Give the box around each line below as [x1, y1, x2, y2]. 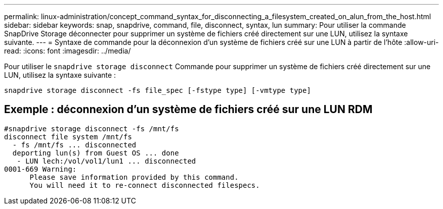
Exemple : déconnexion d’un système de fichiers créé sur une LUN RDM [4, 103, 373, 116]
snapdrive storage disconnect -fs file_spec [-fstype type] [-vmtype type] [4, 86, 311, 94]
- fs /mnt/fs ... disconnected [12, 140, 137, 149]
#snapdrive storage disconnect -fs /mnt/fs [4, 124, 179, 133]
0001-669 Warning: [4, 165, 77, 173]
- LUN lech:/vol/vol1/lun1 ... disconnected [17, 156, 196, 165]
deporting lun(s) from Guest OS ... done [12, 148, 179, 157]
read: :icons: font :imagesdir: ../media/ [4, 46, 131, 55]
